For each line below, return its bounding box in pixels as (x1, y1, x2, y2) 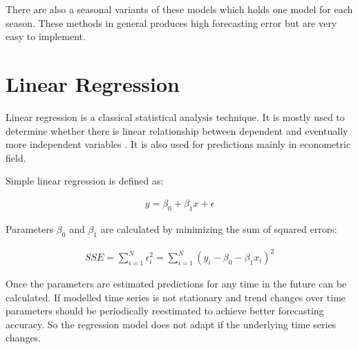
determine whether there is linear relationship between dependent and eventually (6, 123, 348, 138)
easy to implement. (6, 29, 86, 44)
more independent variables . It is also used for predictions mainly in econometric (6, 137, 351, 151)
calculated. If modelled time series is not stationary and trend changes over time (6, 290, 346, 304)
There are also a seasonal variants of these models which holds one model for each (6, 2, 353, 16)
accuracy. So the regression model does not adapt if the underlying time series (6, 317, 337, 331)
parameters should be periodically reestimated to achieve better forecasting (6, 303, 324, 318)
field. (6, 150, 26, 164)
